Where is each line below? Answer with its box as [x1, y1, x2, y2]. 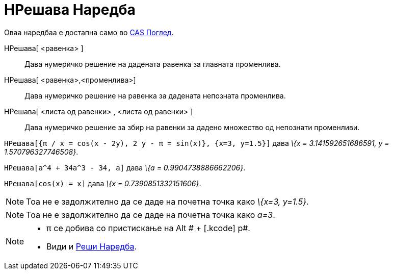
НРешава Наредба [4, 1, 136, 18]
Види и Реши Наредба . [46, 241, 137, 252]
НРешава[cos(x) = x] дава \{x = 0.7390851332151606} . [4, 179, 201, 188]
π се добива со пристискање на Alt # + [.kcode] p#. [46, 222, 250, 233]
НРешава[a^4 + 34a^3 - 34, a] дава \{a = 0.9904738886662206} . [4, 163, 246, 172]
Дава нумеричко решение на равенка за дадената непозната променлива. [24, 91, 286, 100]
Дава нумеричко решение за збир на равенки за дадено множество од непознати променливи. [24, 122, 360, 132]
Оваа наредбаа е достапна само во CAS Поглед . [4, 28, 174, 37]
